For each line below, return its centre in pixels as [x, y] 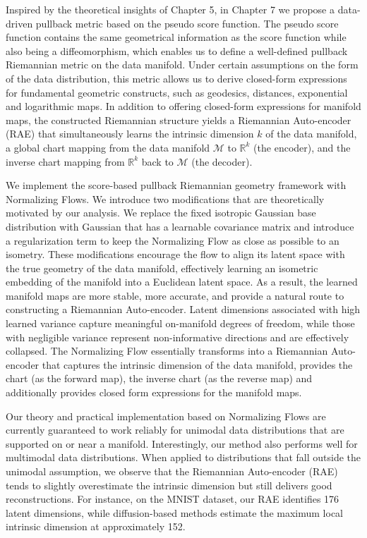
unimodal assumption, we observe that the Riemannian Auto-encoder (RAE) [172, 471]
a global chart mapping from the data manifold [108, 147]
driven [19, 23]
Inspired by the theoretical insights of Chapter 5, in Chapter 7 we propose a [170, 9]
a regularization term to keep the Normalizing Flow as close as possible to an [173, 240]
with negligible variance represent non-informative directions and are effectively [178, 337]
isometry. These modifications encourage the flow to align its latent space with [175, 254]
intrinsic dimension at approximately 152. [96, 526]
